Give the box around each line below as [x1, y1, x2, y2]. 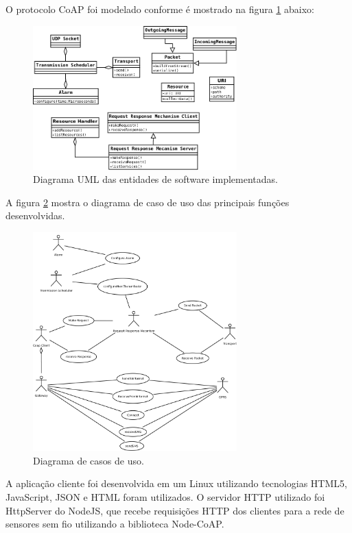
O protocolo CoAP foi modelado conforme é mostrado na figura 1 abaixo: [5, 2, 315, 16]
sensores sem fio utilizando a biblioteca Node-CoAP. [5, 517, 224, 531]
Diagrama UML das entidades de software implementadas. [33, 172, 278, 186]
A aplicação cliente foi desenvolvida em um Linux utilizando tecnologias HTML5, [5, 476, 347, 491]
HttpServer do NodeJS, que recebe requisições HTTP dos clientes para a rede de [5, 503, 344, 517]
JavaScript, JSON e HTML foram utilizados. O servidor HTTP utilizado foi [5, 490, 325, 504]
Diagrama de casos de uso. [33, 453, 144, 467]
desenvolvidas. [5, 208, 65, 223]
